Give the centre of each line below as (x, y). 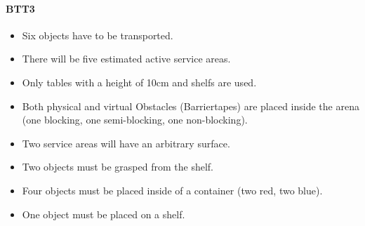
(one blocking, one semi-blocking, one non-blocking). (135, 120)
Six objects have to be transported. (98, 35)
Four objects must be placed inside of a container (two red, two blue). (172, 190)
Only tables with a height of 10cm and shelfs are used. (139, 82)
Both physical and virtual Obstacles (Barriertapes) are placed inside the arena (191, 106)
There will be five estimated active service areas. (126, 59)
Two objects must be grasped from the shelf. (118, 167)
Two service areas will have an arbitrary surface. (126, 143)
